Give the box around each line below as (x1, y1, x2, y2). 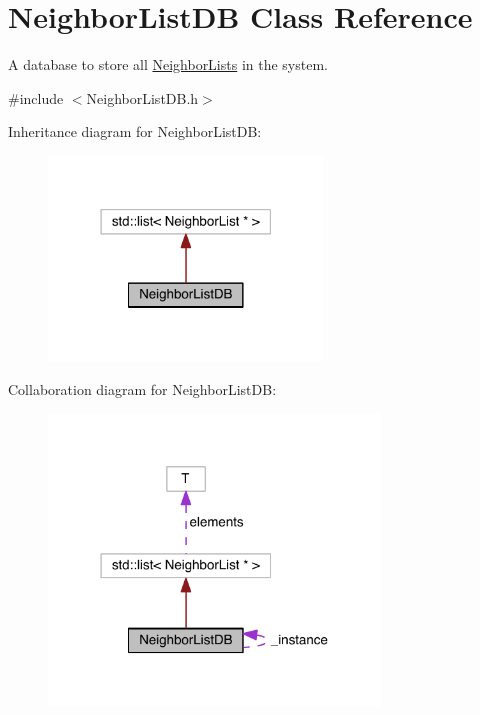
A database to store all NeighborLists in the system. (8, 54, 328, 75)
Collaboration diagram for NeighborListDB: (8, 378, 277, 399)
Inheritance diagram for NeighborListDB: (8, 121, 262, 142)
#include (8, 87, 64, 108)
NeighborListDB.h (86, 87, 199, 108)
